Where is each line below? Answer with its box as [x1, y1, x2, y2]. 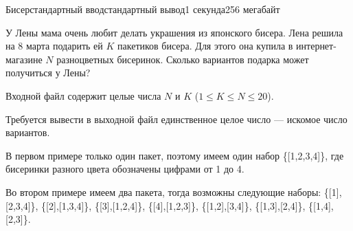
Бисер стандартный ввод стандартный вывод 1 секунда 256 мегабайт [5, 2, 280, 16]
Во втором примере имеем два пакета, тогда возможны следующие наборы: [5, 184, 321, 199]
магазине [5, 52, 43, 66]
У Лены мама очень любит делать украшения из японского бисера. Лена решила [5, 25, 343, 39]
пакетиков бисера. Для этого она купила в [117, 38, 293, 53]
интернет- [296, 38, 337, 53]
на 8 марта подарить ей [5, 38, 103, 53]
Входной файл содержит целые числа [5, 88, 161, 102]
